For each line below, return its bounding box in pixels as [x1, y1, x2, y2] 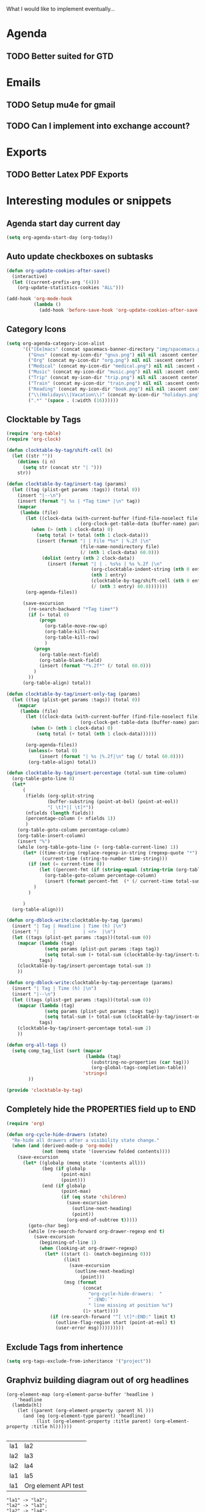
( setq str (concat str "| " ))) [22, 464, 103, 470]
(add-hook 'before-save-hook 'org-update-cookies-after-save [38, 307, 198, 314]
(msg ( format [63, 1279, 97, 1285]
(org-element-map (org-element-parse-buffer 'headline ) [6, 1391, 154, 1397]
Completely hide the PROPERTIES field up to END [6, 1104, 196, 1115]
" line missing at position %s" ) [88, 1302, 173, 1308]
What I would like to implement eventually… [6, 6, 115, 12]
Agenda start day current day [6, 218, 121, 228]
